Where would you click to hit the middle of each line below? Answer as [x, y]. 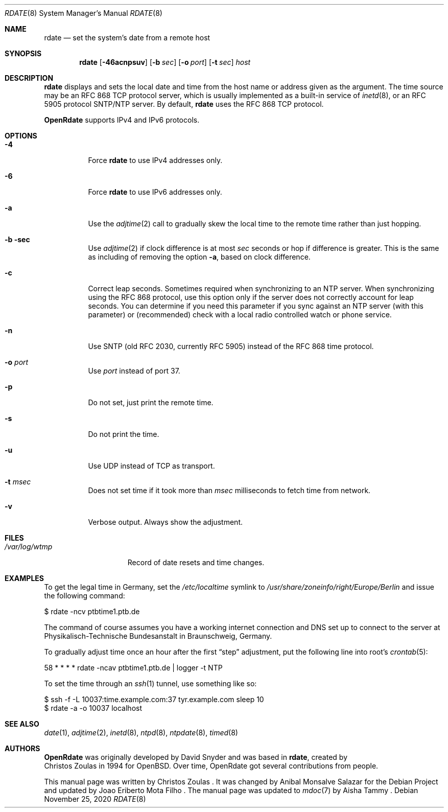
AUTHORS [22, 748]
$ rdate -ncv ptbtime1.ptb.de [92, 611]
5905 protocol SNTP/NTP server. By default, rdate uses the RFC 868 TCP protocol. [184, 104]
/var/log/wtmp [29, 547]
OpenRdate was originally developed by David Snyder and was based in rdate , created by [196, 757]
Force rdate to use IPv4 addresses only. [155, 160]
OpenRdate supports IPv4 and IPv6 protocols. [122, 120]
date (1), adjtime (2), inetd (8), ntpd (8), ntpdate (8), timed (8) [141, 733]
